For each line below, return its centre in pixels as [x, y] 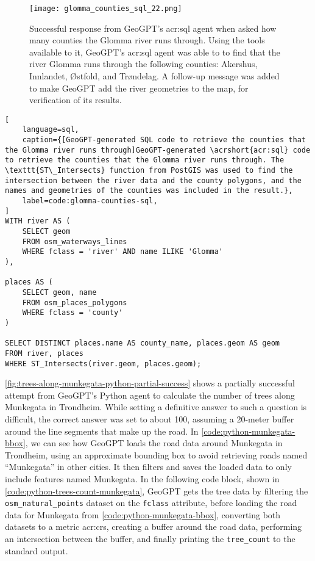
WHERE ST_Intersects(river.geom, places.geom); [103, 364]
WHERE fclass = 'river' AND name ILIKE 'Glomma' [122, 252]
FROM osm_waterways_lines [75, 241]
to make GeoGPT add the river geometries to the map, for [139, 88]
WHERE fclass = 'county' [73, 313]
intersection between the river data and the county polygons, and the [153, 180]
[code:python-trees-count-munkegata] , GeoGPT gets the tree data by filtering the [157, 490]
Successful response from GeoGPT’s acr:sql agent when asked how [153, 28]
